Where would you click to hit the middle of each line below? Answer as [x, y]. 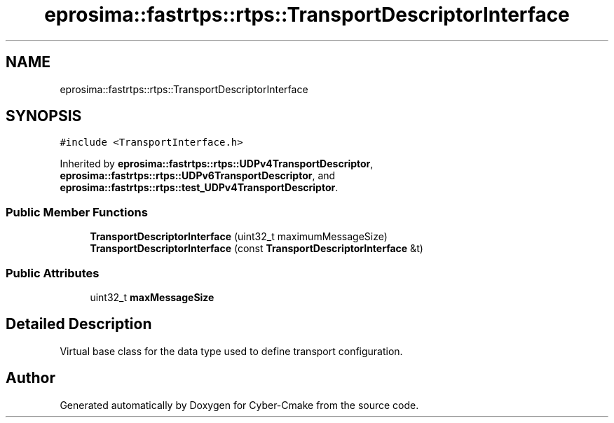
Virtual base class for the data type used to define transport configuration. [231, 351]
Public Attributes [53, 273]
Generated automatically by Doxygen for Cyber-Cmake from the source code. [239, 405]
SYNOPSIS [44, 116]
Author [30, 378]
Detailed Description [79, 324]
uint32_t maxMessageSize [152, 297]
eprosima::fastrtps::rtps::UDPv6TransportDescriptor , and [198, 176]
